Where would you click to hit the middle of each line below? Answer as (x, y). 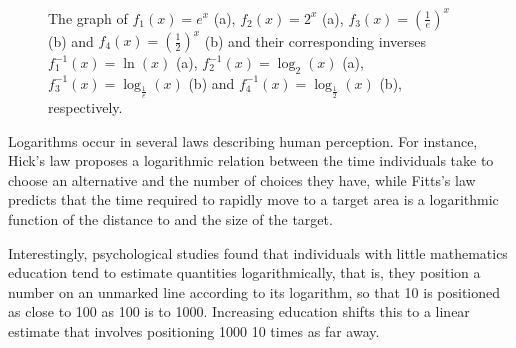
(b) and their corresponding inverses (315, 40)
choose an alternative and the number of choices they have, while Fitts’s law (242, 179)
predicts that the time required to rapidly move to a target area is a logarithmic (253, 199)
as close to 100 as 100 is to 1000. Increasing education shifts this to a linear (239, 311)
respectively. (85, 106)
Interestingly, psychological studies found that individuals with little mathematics (258, 252)
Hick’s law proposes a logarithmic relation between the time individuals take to (251, 160)
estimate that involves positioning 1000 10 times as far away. (194, 330)
